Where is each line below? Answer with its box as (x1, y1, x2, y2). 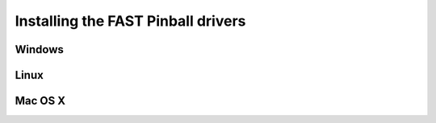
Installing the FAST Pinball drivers (15, 12, 246, 30)
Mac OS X (15, 94, 66, 108)
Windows (15, 43, 64, 56)
